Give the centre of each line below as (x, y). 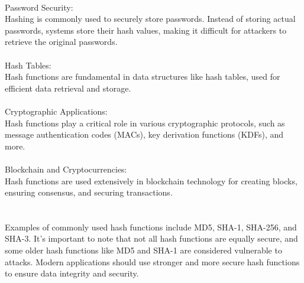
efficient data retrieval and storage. (68, 88)
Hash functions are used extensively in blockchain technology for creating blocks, (151, 180)
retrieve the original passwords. (61, 42)
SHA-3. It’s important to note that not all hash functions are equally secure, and (151, 238)
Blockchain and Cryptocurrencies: (66, 169)
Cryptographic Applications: (56, 111)
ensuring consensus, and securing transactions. (89, 192)
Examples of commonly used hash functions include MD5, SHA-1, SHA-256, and (151, 227)
